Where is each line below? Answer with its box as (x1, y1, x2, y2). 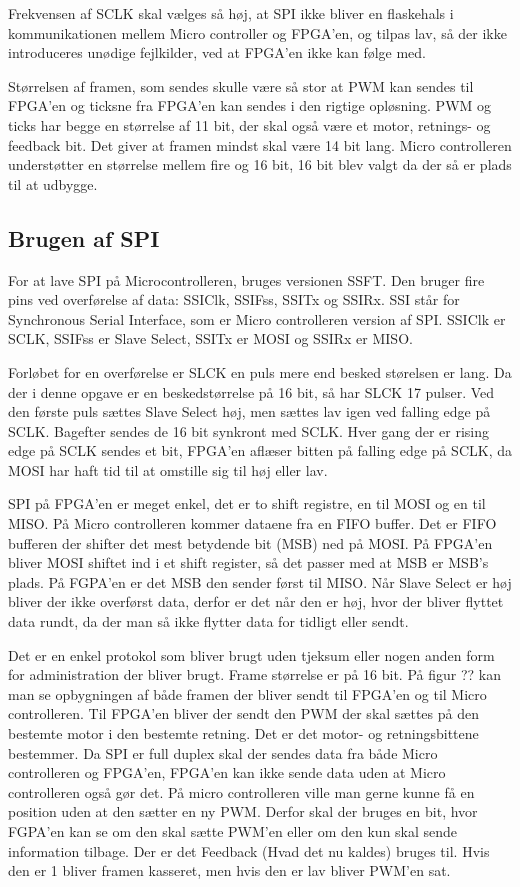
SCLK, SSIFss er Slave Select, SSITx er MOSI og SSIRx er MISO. (8, 328, 413, 349)
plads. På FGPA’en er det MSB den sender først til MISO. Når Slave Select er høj (8, 571, 512, 592)
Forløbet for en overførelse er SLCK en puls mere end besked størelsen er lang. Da (8, 361, 512, 382)
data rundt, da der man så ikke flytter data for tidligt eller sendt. (8, 611, 409, 632)
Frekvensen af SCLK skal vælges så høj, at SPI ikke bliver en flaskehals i (8, 3, 454, 23)
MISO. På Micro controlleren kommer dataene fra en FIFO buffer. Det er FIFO (8, 513, 497, 534)
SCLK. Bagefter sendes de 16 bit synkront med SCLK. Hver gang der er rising (8, 420, 489, 441)
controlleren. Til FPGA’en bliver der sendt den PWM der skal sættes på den (8, 703, 479, 724)
